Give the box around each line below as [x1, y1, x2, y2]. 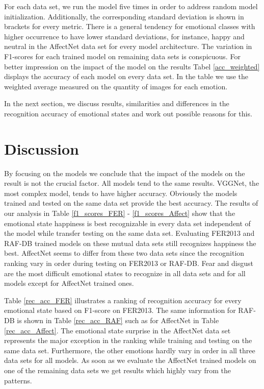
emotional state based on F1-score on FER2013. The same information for [4, 305, 236, 315]
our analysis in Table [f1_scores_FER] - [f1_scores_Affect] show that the [4, 208, 235, 218]
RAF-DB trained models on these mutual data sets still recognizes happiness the [4, 237, 256, 248]
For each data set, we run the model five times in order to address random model [4, 1, 258, 11]
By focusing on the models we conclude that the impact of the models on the [4, 167, 245, 178]
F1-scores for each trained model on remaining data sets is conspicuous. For [4, 51, 241, 61]
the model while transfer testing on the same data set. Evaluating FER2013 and [4, 228, 255, 238]
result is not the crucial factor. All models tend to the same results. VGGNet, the [4, 178, 259, 188]
